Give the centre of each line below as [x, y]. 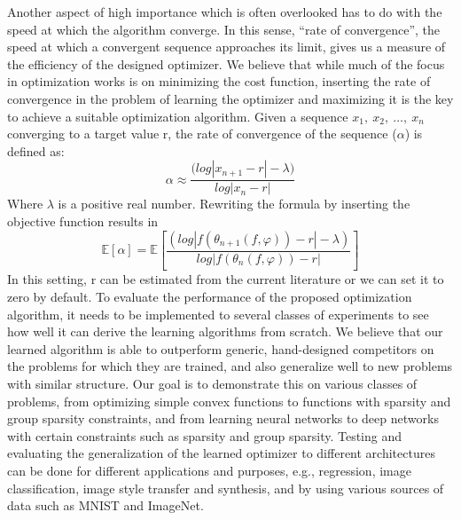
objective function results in [83, 221]
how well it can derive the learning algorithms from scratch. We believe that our [225, 331]
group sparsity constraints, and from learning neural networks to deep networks [223, 418]
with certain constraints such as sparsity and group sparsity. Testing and [205, 435]
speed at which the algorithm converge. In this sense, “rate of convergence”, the [224, 29]
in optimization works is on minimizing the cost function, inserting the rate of [219, 81]
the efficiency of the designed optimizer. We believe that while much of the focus [226, 63]
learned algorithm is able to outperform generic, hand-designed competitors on [221, 348]
